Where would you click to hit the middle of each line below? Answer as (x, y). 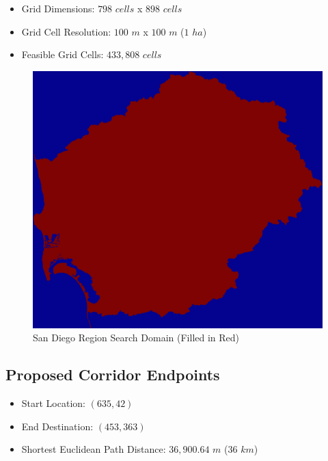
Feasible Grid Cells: (63, 54)
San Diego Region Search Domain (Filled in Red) (136, 338)
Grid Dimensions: (58, 8)
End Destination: (57, 426)
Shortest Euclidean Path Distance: (94, 449)
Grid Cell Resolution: (66, 31)
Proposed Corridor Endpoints (113, 374)
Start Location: (53, 403)
